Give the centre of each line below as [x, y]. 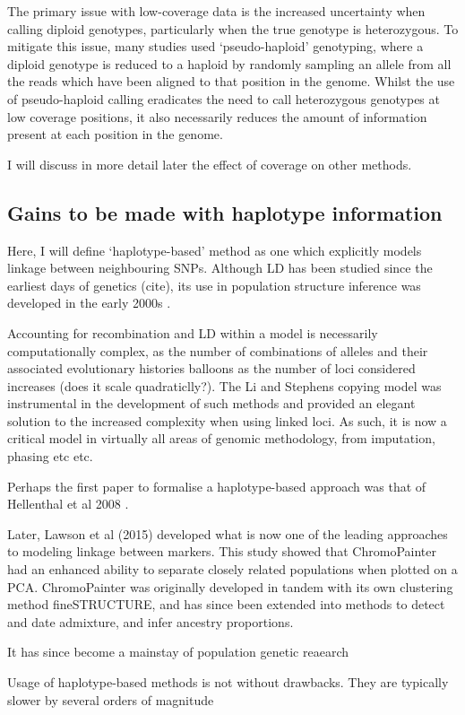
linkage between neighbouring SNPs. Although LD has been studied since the [220, 268]
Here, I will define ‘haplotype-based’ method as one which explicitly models [215, 250]
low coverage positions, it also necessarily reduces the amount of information [217, 116]
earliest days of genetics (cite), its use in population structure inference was [214, 285]
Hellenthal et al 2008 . [68, 504]
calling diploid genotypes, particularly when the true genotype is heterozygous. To [233, 28]
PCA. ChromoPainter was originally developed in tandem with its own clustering [230, 586]
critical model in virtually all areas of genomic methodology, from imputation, [221, 438]
